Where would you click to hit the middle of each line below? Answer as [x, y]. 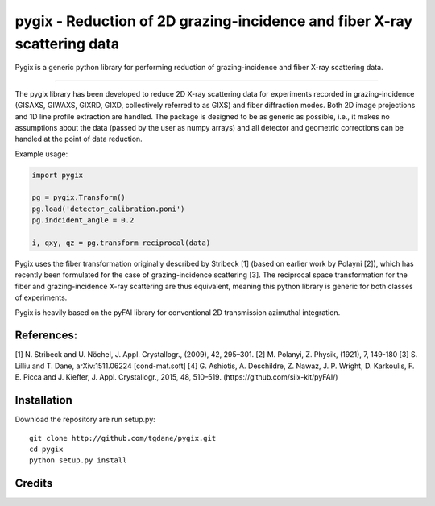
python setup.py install [78, 460]
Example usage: [41, 154]
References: [46, 336]
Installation [43, 400]
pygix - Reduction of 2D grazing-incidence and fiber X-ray [214, 21]
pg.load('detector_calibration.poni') [108, 209]
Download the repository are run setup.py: [85, 420]
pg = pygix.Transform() [79, 198]
